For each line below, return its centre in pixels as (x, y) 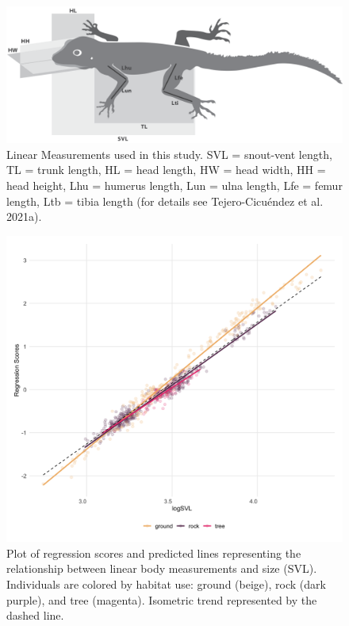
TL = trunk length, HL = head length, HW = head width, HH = (166, 170)
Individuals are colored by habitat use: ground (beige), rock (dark (166, 584)
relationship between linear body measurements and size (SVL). (162, 568)
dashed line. (35, 615)
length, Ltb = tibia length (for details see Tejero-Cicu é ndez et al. (165, 201)
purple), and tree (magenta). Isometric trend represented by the (162, 599)
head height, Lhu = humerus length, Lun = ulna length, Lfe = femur (174, 185)
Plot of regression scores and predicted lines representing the (154, 553)
